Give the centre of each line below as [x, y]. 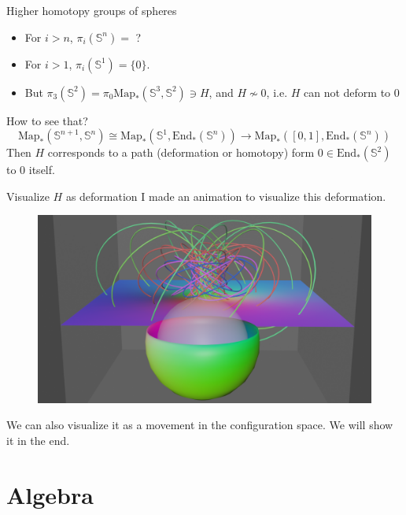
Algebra [50, 494]
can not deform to [347, 92]
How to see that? [47, 120]
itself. [42, 170]
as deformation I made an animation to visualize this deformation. [226, 196]
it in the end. [38, 441]
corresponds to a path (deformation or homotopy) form [181, 152]
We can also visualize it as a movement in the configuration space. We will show [200, 425]
